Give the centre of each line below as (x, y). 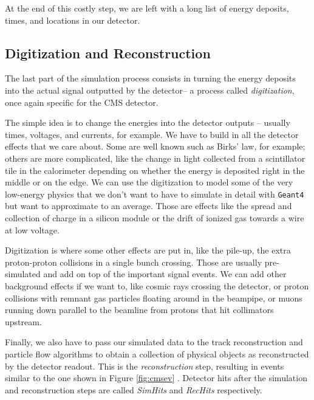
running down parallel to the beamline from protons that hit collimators (139, 310)
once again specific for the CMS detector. (82, 102)
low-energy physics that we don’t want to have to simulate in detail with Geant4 (155, 194)
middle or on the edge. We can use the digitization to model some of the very (149, 182)
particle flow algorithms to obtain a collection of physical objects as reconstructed (157, 353)
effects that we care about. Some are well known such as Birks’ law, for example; (155, 146)
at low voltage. (32, 229)
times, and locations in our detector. (73, 20)
